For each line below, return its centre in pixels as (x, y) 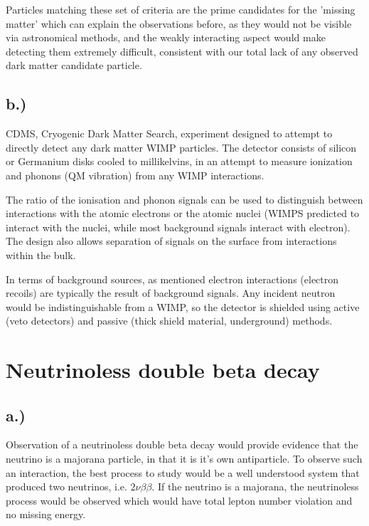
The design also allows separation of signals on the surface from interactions (171, 241)
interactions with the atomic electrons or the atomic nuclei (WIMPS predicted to (183, 213)
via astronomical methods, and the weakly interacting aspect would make (166, 37)
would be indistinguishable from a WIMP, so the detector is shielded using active (183, 306)
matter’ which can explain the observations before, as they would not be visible (179, 23)
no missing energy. (46, 514)
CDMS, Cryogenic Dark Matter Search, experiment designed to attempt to (169, 133)
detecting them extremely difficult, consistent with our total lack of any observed (182, 51)
